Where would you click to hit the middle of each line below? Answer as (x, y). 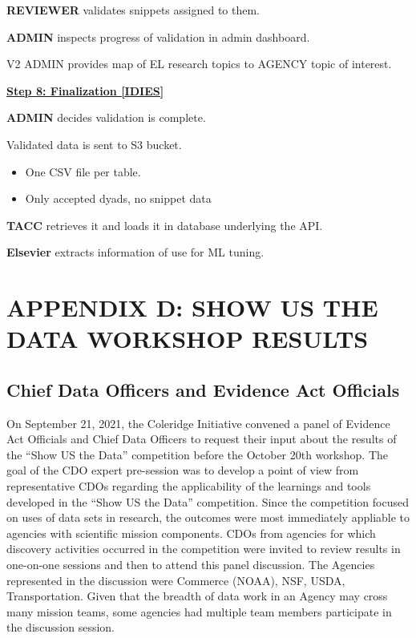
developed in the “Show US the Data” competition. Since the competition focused (208, 501)
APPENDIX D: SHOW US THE (192, 307)
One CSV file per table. (83, 171)
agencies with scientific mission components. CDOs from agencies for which (191, 533)
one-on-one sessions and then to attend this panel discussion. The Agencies (191, 565)
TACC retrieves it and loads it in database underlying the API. (165, 225)
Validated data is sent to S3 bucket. (94, 144)
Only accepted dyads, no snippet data (118, 198)
